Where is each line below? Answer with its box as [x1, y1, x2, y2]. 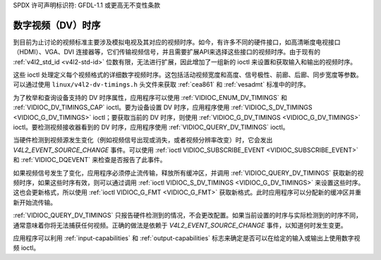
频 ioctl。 [13, 244, 40, 252]
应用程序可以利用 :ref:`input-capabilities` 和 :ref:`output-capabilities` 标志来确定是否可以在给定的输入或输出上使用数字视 [13, 233, 361, 242]
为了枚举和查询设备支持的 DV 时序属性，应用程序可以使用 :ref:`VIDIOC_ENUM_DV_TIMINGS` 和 [13, 93, 287, 101]
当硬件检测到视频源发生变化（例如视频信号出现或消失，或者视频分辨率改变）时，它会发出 [13, 136, 273, 144]
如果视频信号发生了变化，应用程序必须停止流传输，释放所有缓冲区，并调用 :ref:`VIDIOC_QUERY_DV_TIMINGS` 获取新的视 [13, 168, 364, 177]
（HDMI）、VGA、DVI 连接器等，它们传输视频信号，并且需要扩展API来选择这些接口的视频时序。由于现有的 [13, 48, 321, 56]
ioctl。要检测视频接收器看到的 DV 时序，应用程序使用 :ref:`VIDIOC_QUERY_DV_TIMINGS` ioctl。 [13, 123, 289, 132]
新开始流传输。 [13, 198, 56, 206]
